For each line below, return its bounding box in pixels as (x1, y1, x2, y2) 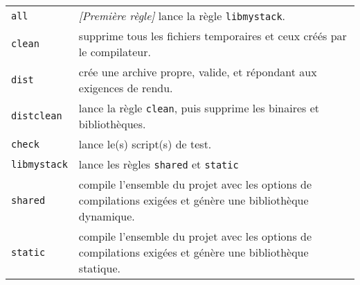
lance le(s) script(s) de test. (78, 136, 212, 152)
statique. (78, 260, 120, 276)
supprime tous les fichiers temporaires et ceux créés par (78, 28, 347, 44)
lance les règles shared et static (78, 156, 239, 172)
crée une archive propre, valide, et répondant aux (78, 64, 317, 80)
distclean (11, 110, 62, 121)
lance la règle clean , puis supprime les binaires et (78, 100, 320, 116)
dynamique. (78, 208, 135, 224)
